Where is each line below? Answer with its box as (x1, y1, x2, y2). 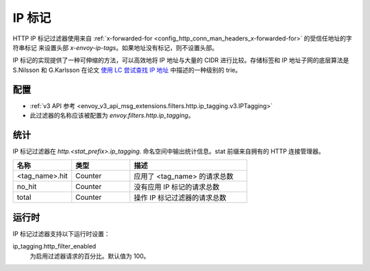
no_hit (16, 182, 37, 192)
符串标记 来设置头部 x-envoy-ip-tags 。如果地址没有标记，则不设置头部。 (12, 43, 219, 51)
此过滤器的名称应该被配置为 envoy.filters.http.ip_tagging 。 (29, 112, 195, 120)
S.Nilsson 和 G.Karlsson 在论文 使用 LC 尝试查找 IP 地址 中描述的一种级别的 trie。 (12, 66, 242, 74)
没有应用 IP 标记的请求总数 (134, 182, 220, 192)
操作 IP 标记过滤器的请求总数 (134, 193, 227, 203)
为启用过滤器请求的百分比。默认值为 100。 (29, 252, 150, 260)
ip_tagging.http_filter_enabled (12, 242, 97, 250)
